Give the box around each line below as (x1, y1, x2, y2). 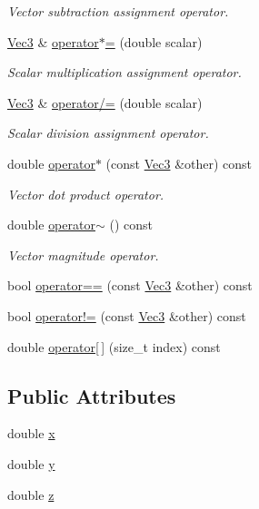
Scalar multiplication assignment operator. (7, 63, 242, 82)
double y (7, 454, 55, 473)
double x (7, 424, 55, 443)
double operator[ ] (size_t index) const (7, 337, 221, 356)
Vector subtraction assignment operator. (7, 2, 229, 20)
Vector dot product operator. (7, 184, 164, 203)
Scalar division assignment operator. (7, 123, 209, 142)
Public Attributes (7, 381, 176, 409)
